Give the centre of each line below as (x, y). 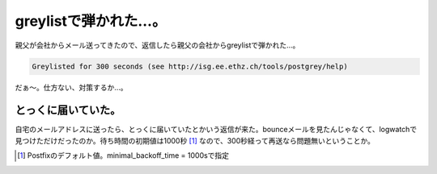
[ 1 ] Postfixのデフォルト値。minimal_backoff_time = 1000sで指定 (123, 155)
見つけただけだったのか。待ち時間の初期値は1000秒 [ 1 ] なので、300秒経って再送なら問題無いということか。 (195, 140)
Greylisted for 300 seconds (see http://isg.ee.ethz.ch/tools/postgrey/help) (190, 66)
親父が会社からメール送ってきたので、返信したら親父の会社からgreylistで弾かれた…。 (157, 45)
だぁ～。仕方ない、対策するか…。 (72, 87)
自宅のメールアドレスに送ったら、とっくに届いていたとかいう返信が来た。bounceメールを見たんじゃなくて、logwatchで (216, 130)
